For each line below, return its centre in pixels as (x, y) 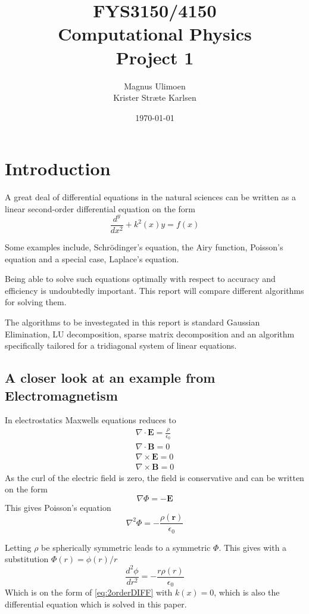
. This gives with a (253, 547)
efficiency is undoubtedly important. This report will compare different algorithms (154, 290)
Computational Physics (155, 34)
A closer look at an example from (110, 378)
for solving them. (36, 302)
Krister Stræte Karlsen (155, 97)
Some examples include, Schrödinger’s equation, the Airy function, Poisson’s (144, 246)
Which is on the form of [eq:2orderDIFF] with (89, 592)
